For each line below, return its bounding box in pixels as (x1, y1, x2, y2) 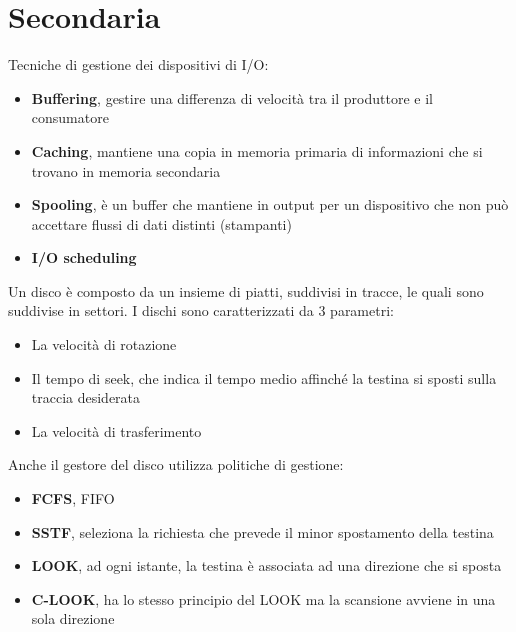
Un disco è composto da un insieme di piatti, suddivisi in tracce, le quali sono (8, 280, 484, 301)
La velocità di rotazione (31, 334, 177, 355)
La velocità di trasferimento (31, 420, 202, 441)
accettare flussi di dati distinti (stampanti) (31, 213, 292, 234)
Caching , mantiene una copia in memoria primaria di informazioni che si (31, 140, 483, 161)
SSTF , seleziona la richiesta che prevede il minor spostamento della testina (31, 521, 494, 542)
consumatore (31, 107, 109, 128)
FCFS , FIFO (31, 488, 115, 509)
